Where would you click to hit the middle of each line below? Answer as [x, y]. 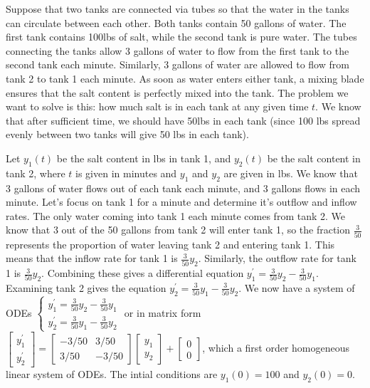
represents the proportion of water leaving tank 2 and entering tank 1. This [170, 244]
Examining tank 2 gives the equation [86, 287]
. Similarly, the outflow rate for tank [277, 258]
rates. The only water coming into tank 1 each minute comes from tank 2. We [175, 215]
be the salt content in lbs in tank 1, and [144, 158]
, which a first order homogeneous [276, 348]
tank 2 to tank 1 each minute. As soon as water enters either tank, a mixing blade [185, 78]
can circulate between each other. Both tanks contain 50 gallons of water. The [176, 22]
